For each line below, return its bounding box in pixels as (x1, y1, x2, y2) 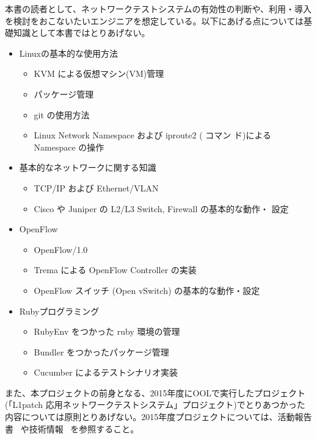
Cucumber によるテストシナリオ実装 (34, 366, 178, 379)
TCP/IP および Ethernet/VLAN (34, 181, 159, 194)
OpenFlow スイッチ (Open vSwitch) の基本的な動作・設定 (34, 284, 260, 296)
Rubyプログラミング (19, 304, 100, 317)
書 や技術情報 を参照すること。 (5, 422, 139, 435)
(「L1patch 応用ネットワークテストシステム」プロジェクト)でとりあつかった (5, 398, 305, 411)
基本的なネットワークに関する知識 (19, 161, 156, 174)
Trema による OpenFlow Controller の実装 (34, 263, 197, 276)
